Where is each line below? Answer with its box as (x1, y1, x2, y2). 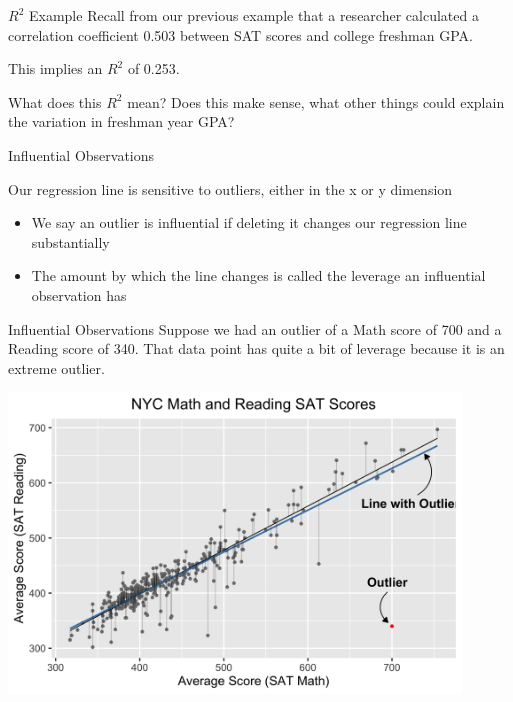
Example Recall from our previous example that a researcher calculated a (28, 5, 479, 25)
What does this (8, 91, 102, 112)
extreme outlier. (8, 357, 105, 378)
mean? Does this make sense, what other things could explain (127, 91, 505, 112)
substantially (31, 231, 110, 252)
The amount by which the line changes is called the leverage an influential (31, 265, 486, 286)
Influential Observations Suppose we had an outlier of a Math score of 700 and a (8, 318, 502, 339)
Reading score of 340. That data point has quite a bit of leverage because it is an (8, 338, 505, 359)
